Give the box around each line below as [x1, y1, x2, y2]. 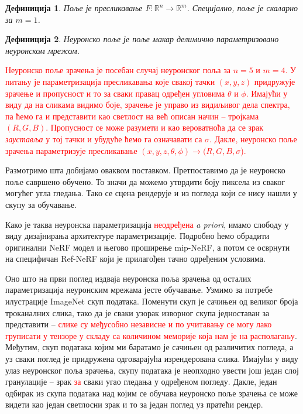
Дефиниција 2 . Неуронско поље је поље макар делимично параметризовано [5, 33, 279, 45]
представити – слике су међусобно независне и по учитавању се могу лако [5, 318, 272, 330]
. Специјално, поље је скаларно [187, 2, 298, 13]
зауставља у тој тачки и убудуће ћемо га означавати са [5, 132, 202, 145]
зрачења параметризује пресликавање [5, 144, 137, 156]
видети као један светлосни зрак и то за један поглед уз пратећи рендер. [5, 398, 263, 410]
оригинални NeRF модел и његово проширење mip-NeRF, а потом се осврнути [5, 241, 290, 253]
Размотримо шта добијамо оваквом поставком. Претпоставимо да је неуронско [5, 164, 285, 176]
